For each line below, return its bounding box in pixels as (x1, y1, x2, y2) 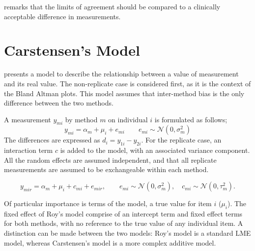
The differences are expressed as (4, 135, 100, 145)
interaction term (4, 145, 53, 155)
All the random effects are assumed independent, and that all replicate (4, 154, 217, 165)
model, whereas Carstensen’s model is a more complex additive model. (4, 237, 216, 248)
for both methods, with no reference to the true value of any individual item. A (4, 218, 243, 228)
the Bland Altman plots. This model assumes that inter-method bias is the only (4, 88, 245, 98)
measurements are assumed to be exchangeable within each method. (4, 164, 209, 175)
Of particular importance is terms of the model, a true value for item (4, 198, 212, 209)
